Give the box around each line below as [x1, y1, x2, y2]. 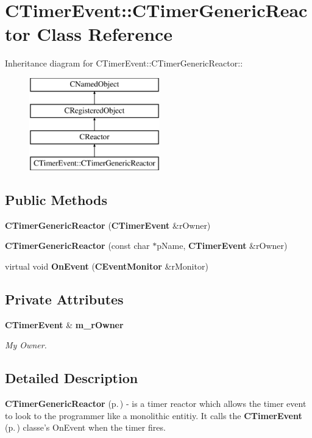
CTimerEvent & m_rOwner [5, 318, 124, 331]
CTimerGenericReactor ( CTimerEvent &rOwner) [5, 218, 211, 231]
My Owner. [5, 339, 47, 351]
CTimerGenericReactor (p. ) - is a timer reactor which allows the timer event [5, 397, 307, 410]
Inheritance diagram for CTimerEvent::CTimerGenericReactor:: [5, 57, 243, 70]
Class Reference [37, 21, 173, 46]
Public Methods [5, 190, 108, 209]
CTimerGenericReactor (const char [5, 239, 150, 252]
